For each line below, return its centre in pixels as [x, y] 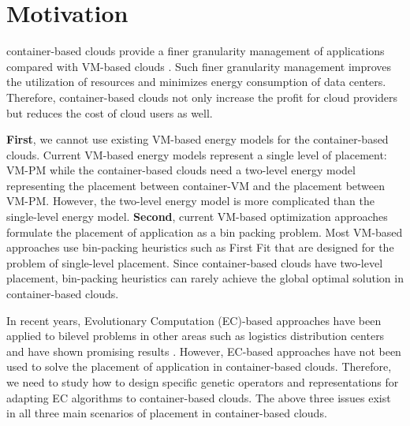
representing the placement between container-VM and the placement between [196, 185]
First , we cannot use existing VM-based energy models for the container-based [198, 139]
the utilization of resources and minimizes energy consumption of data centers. [196, 82]
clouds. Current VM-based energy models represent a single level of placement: [197, 154]
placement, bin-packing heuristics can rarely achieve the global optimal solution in [205, 278]
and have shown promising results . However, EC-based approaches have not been [204, 351]
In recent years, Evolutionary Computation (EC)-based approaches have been [194, 320]
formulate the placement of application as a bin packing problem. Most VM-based [205, 232]
